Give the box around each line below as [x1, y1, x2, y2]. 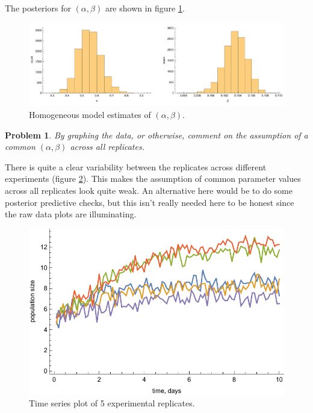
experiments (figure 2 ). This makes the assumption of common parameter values [5, 172, 301, 185]
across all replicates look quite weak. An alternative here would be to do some [5, 184, 293, 196]
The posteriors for [5, 2, 71, 14]
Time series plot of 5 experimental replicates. [29, 397, 195, 409]
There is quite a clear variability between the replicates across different [5, 160, 267, 173]
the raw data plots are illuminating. [5, 208, 137, 220]
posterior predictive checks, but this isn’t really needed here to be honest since [5, 196, 294, 208]
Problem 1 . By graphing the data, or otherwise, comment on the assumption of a [5, 128, 308, 141]
